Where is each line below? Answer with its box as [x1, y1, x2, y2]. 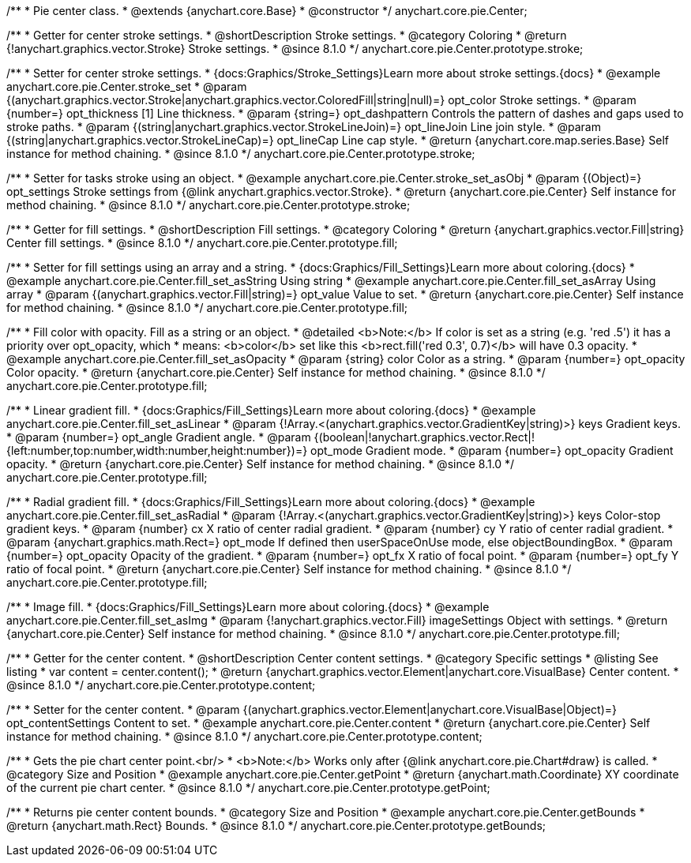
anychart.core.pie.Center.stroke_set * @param [6, 80, 247, 93]
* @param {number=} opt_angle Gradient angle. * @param [6, 430, 311, 444]
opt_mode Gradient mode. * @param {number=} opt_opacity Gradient [310, 444, 674, 457]
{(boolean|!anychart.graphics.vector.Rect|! [314, 430, 535, 444]
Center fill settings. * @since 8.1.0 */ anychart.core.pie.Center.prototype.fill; [6, 236, 398, 250]
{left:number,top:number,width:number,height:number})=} [6, 444, 308, 457]
